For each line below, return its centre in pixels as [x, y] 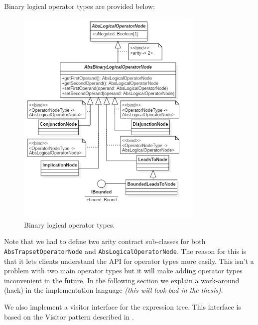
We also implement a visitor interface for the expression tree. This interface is [123, 307]
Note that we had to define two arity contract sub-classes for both [105, 241]
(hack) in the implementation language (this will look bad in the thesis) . [114, 290]
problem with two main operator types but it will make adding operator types [123, 271]
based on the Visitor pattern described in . [69, 316]
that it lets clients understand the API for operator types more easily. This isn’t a [129, 261]
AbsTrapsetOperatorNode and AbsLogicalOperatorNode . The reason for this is [125, 251]
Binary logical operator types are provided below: [80, 6]
